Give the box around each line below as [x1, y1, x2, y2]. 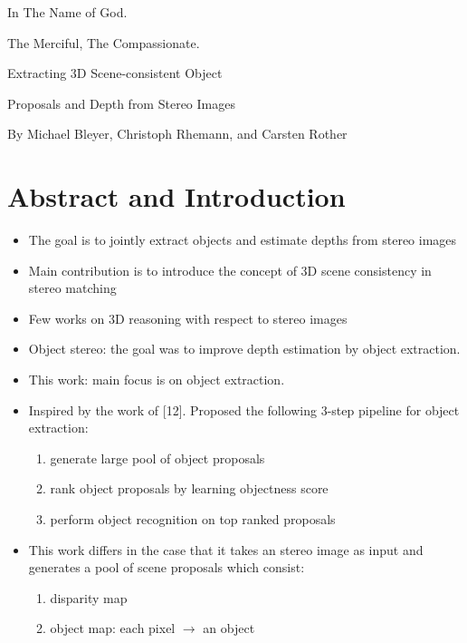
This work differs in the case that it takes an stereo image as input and [28, 540, 424, 559]
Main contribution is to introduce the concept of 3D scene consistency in [28, 260, 432, 279]
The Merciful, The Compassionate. [7, 33, 200, 52]
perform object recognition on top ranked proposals [50, 510, 336, 529]
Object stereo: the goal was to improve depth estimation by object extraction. [28, 339, 461, 358]
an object [203, 619, 255, 638]
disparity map [50, 588, 128, 607]
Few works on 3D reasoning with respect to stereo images [28, 308, 348, 327]
